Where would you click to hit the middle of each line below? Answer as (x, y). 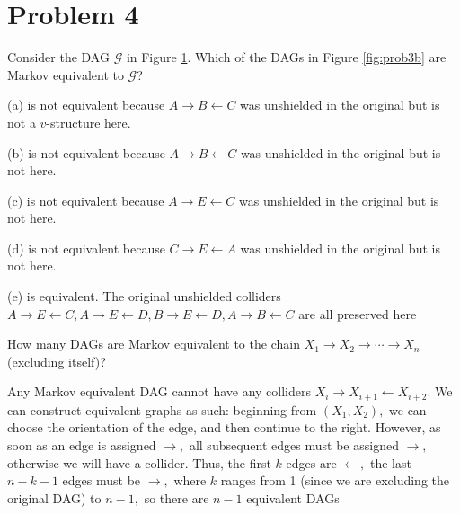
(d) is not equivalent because (86, 248)
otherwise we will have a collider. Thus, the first (139, 462)
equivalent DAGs (293, 497)
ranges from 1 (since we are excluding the (335, 480)
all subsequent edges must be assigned (294, 445)
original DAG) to (54, 497)
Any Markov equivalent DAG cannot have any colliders (159, 391)
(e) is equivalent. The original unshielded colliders (144, 296)
